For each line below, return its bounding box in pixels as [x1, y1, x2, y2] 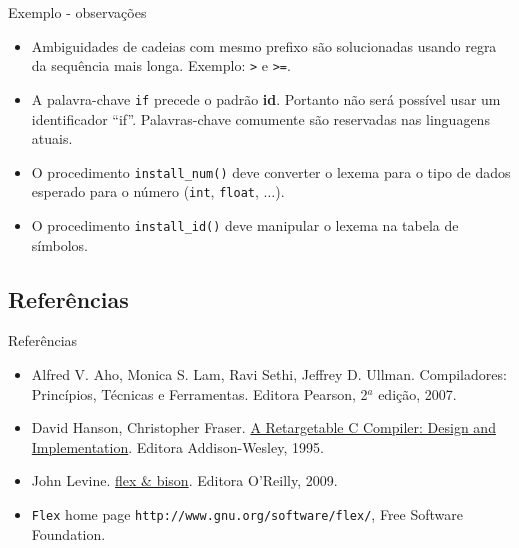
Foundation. [31, 523, 106, 544]
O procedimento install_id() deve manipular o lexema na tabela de [31, 215, 459, 235]
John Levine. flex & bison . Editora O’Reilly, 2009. [31, 470, 338, 491]
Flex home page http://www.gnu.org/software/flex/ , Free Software [31, 504, 464, 525]
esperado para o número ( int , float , [31, 181, 259, 202]
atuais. [31, 128, 73, 149]
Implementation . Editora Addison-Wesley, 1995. [31, 436, 324, 457]
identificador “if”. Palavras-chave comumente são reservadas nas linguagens [31, 108, 490, 129]
